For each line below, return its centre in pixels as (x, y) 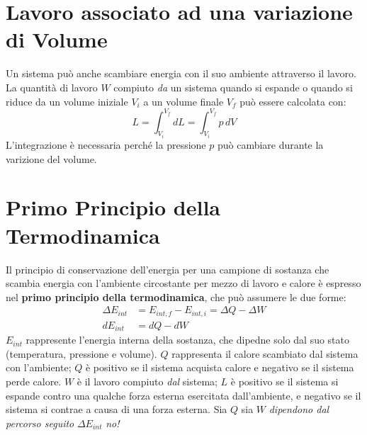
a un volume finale (183, 101)
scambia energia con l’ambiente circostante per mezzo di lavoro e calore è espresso (183, 283)
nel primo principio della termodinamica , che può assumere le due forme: (176, 296)
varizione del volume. (51, 158)
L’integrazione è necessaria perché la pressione (106, 145)
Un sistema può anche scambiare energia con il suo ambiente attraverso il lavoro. (181, 73)
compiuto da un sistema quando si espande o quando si (233, 87)
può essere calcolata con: (293, 101)
